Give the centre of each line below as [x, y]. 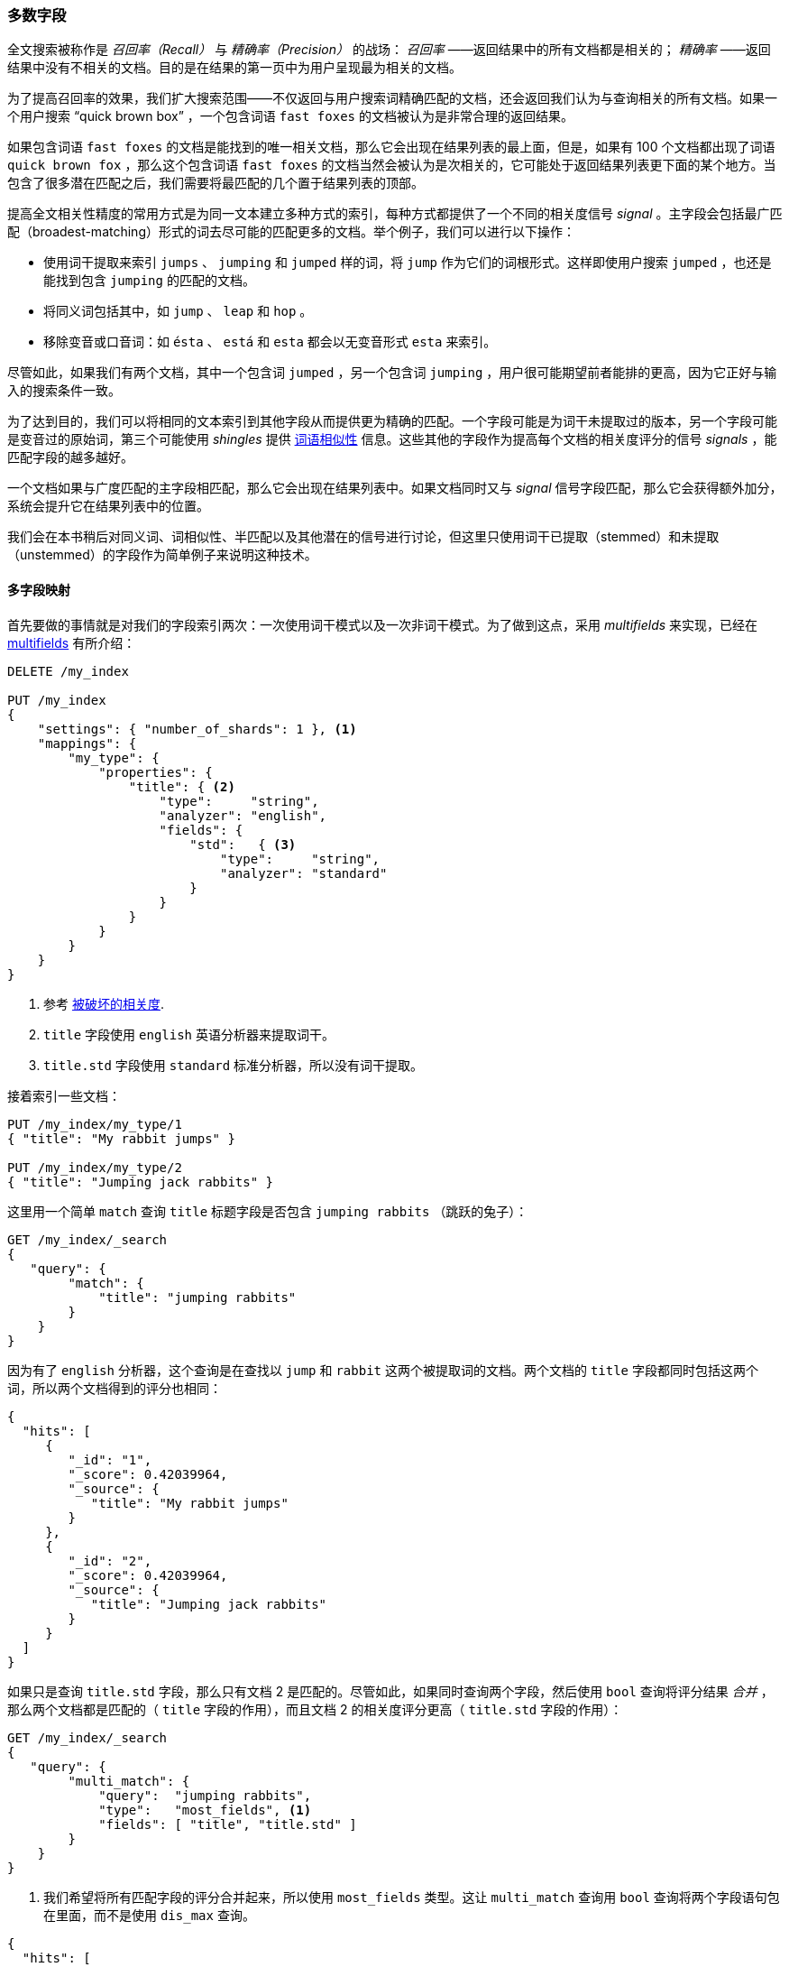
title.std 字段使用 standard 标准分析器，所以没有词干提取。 [234, 1065]
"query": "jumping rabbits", [205, 1795]
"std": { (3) [243, 844]
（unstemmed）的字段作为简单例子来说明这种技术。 [162, 555]
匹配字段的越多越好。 [70, 457]
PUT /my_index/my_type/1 [95, 1124]
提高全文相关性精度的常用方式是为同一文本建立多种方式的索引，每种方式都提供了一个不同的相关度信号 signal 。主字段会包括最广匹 [395, 214]
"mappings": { [87, 743]
